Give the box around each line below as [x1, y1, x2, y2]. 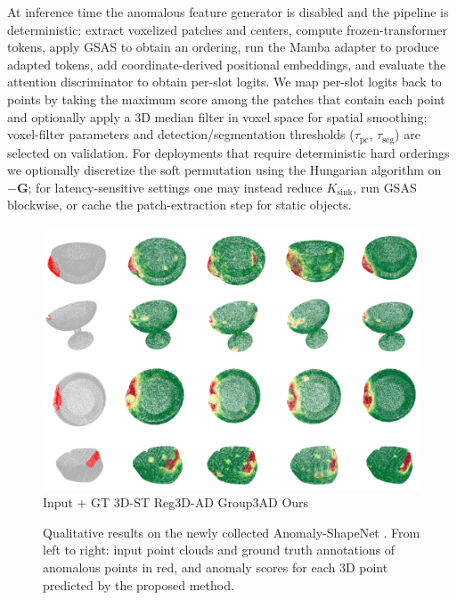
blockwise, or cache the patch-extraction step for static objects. [7, 195, 352, 214]
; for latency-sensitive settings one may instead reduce [28, 177, 322, 196]
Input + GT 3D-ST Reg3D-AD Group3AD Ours [43, 493, 309, 512]
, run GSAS [353, 177, 417, 196]
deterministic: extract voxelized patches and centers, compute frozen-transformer [7, 20, 448, 38]
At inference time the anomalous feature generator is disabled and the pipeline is [7, 3, 449, 21]
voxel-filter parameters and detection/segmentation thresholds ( [7, 125, 355, 144]
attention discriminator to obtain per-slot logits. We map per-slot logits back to [7, 72, 442, 91]
